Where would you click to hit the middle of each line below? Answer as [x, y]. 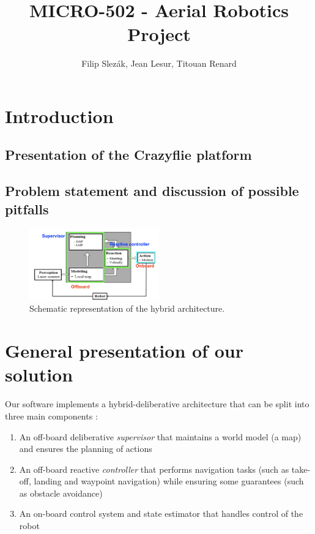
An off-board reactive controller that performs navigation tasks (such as [154, 469]
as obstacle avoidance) [61, 493]
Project [159, 34]
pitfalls [27, 209]
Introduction [59, 115]
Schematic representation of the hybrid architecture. [127, 308]
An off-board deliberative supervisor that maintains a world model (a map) [160, 436]
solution [39, 374]
